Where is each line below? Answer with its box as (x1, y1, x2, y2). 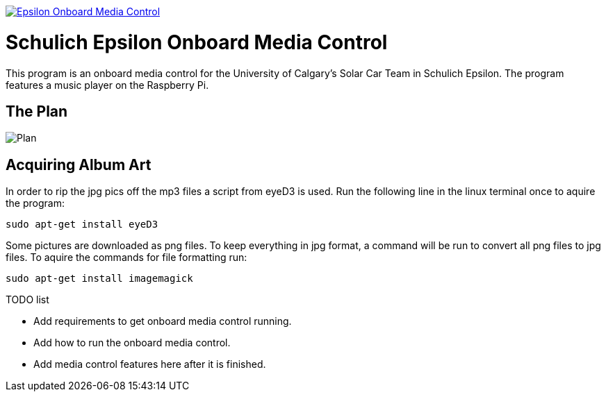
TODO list (6, 294, 49, 306)
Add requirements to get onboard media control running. (33, 315, 292, 328)
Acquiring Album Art (6, 155, 151, 174)
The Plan (6, 102, 68, 120)
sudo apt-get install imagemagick (6, 273, 193, 285)
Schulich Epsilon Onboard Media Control (6, 30, 388, 54)
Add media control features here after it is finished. (33, 358, 266, 371)
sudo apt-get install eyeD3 (6, 219, 158, 230)
